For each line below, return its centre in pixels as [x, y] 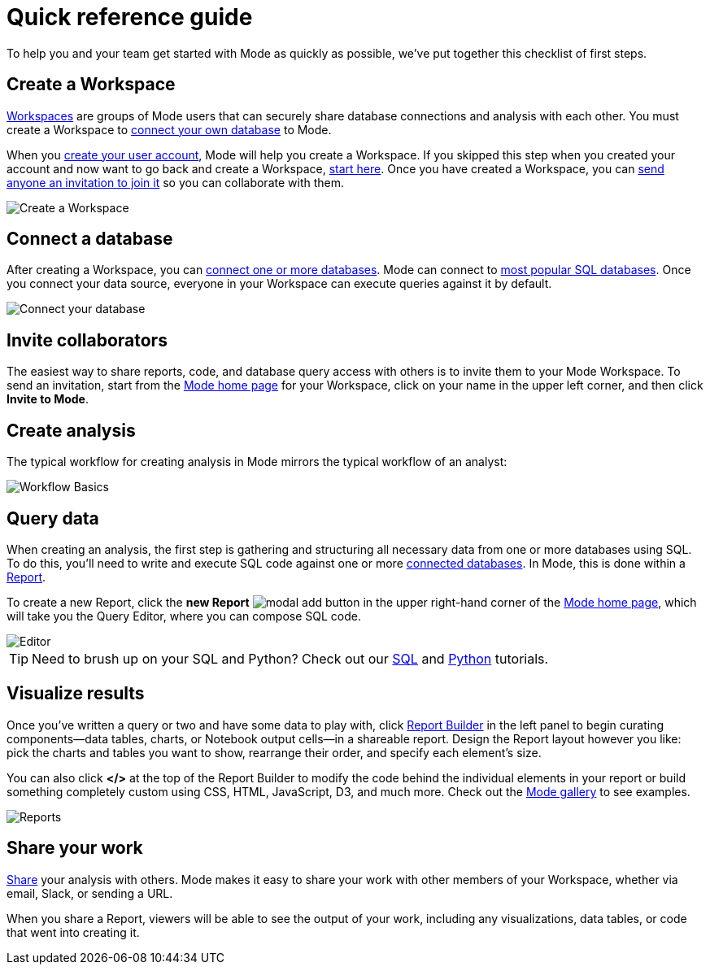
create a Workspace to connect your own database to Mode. [169, 129]
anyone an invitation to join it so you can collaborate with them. [176, 182]
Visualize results [76, 694]
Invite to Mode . [48, 399]
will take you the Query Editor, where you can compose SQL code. [184, 616]
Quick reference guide [130, 17]
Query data [53, 518]
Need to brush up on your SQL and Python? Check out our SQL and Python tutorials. [290, 658]
